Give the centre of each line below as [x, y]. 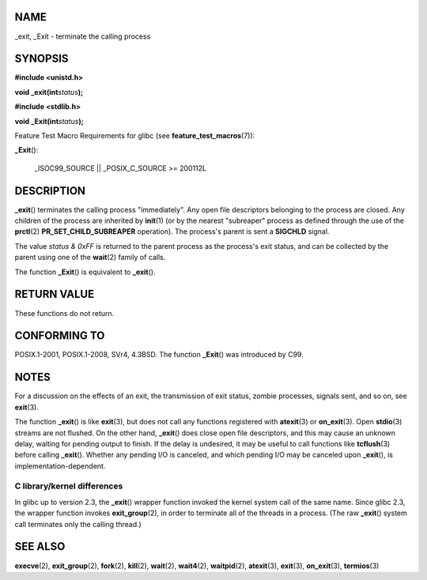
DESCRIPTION [50, 191]
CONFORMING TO [60, 336]
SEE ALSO [40, 546]
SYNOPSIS [42, 59]
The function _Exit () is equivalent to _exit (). [85, 272]
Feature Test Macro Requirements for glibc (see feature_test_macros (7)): [135, 135]
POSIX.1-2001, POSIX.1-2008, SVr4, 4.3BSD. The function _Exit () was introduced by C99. [159, 355]
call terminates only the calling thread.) [78, 524]
